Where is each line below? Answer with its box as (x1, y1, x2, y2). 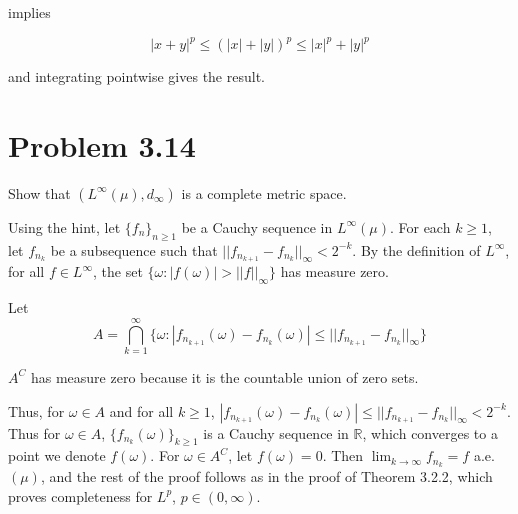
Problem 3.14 (8, 124, 196, 165)
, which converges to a (362, 422, 498, 443)
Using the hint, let (8, 216, 121, 237)
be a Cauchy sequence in (181, 216, 333, 237)
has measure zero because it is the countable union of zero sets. (30, 366, 419, 387)
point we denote (8, 445, 106, 466)
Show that (8, 182, 71, 203)
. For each (389, 216, 451, 237)
